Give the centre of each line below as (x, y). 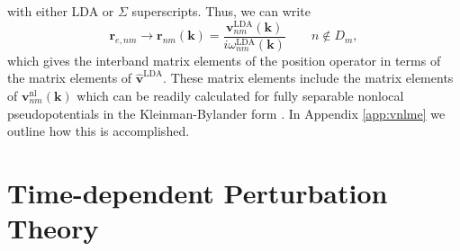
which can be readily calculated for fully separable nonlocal (240, 95)
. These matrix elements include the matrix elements (308, 78)
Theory (53, 228)
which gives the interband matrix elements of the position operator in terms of (224, 60)
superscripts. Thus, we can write (221, 11)
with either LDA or (61, 11)
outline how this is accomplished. (99, 131)
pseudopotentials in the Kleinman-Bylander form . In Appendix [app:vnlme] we (226, 113)
